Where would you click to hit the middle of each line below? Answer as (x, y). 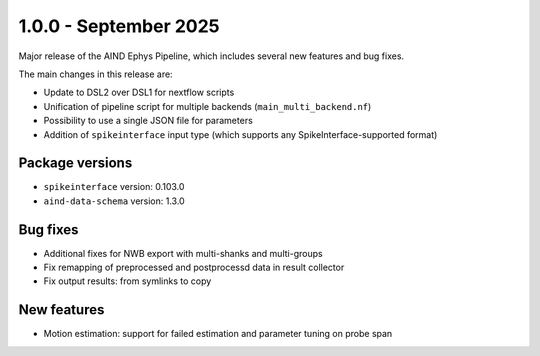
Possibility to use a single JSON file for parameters (148, 121)
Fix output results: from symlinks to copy (127, 281)
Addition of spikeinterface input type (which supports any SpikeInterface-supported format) (240, 134)
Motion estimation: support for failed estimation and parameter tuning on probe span (218, 334)
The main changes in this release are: (96, 74)
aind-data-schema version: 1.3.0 (114, 201)
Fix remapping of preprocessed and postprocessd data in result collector (194, 267)
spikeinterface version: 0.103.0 (114, 187)
